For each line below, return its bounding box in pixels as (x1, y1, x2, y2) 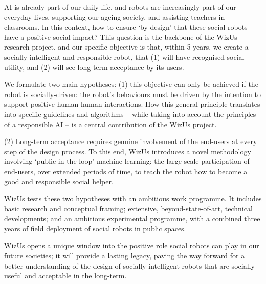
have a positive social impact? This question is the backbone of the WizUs (4, 31, 237, 42)
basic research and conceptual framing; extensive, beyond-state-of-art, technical (4, 203, 253, 214)
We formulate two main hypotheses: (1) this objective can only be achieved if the (4, 79, 258, 89)
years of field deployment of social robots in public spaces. (4, 223, 186, 233)
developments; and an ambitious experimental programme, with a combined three (4, 213, 260, 224)
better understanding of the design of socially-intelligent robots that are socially (4, 260, 255, 271)
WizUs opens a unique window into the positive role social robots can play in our (4, 240, 259, 251)
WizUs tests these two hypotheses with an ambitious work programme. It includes (4, 193, 262, 204)
